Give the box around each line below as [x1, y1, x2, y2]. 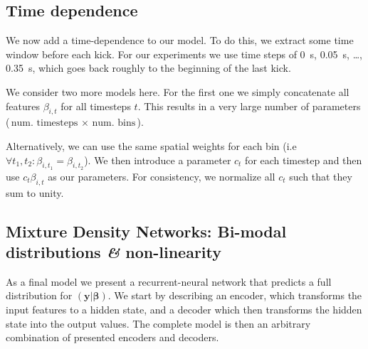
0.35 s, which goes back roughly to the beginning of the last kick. [6, 60, 291, 75]
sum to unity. [6, 185, 64, 200]
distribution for [6, 288, 73, 303]
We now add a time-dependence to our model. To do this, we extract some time [6, 33, 354, 48]
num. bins [92, 118, 136, 129]
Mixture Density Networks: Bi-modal [6, 220, 287, 242]
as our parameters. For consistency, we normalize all [48, 168, 275, 183]
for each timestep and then [245, 152, 362, 167]
